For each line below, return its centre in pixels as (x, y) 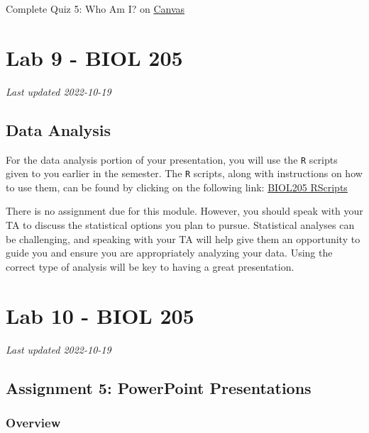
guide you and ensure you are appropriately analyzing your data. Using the (169, 253)
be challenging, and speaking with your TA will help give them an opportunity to (183, 238)
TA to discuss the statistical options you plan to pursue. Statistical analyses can (180, 225)
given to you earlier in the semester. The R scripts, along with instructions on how (184, 173)
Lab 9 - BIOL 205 (94, 57)
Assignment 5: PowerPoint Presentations (159, 387)
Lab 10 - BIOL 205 (100, 315)
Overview (33, 422)
